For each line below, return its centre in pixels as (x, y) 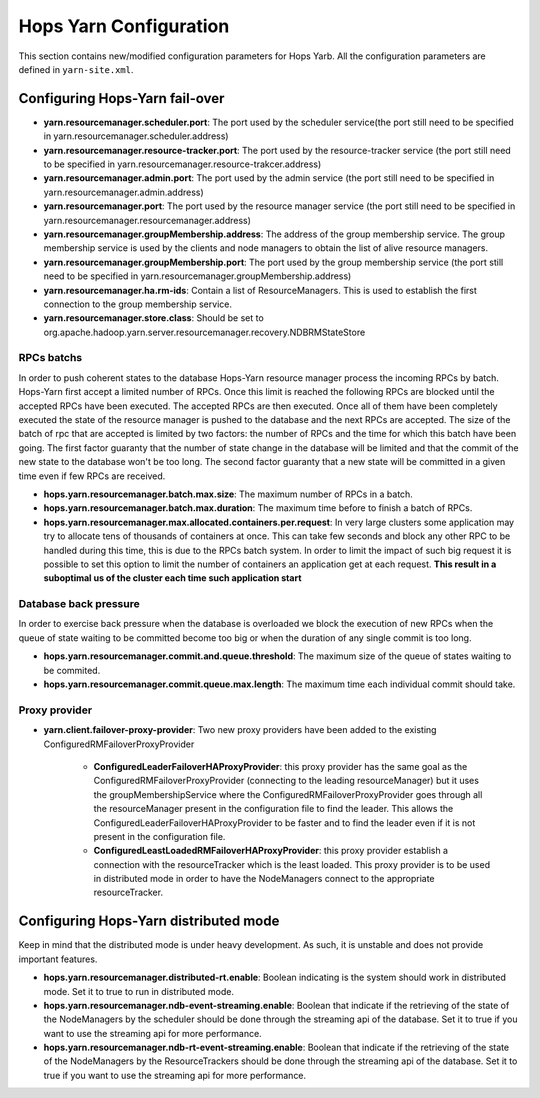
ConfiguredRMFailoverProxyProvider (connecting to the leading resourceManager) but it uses (286, 781)
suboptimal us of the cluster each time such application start (172, 578)
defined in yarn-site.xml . (76, 69)
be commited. (72, 670)
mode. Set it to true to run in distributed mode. (139, 991)
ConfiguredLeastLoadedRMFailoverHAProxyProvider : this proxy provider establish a (271, 851)
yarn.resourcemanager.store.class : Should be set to (153, 318)
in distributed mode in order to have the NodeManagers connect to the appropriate (264, 879)
